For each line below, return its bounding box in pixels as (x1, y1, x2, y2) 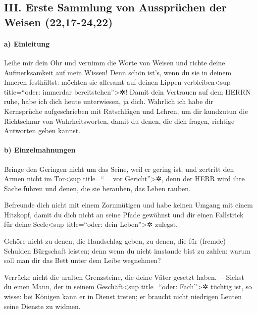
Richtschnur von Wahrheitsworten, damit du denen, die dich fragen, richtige (4, 115, 235, 126)
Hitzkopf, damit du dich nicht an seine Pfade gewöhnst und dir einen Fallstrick (4, 209, 244, 219)
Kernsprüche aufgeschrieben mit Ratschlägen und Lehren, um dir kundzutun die (4, 105, 248, 116)
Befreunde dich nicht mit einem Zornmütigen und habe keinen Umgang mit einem (4, 200, 253, 210)
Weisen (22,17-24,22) (4, 14, 113, 29)
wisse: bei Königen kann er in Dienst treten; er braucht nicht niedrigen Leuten (4, 291, 242, 302)
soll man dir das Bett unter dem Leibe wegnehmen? (4, 255, 161, 265)
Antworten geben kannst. (4, 125, 81, 136)
